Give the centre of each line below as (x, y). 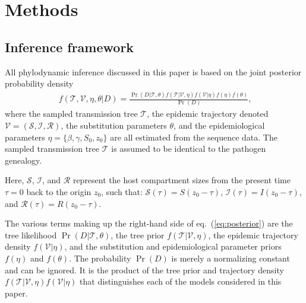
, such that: (122, 191)
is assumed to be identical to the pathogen (189, 149)
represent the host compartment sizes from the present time (182, 180)
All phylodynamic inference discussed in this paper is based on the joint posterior (153, 71)
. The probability (100, 258)
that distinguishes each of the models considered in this (181, 281)
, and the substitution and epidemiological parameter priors (173, 246)
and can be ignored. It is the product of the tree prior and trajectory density (144, 269)
